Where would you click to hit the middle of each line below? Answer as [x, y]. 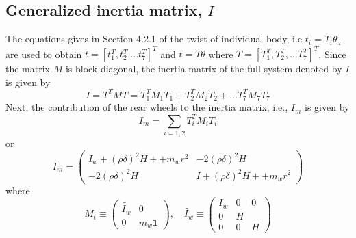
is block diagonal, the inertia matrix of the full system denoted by [204, 69]
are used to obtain [44, 54]
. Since [332, 54]
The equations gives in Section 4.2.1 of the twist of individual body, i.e [154, 39]
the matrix [28, 69]
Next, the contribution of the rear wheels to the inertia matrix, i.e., [147, 107]
